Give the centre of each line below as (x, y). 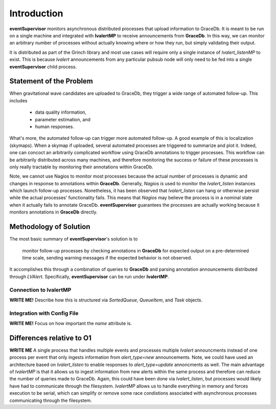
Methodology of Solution (50, 227)
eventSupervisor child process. (43, 67)
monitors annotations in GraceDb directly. (53, 212)
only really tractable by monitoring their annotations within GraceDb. (81, 167)
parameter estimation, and (63, 119)
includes (18, 100)
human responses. (54, 126)
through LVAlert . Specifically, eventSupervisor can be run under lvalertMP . (89, 276)
